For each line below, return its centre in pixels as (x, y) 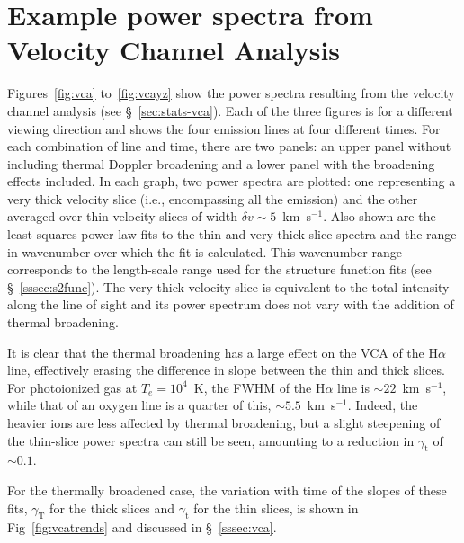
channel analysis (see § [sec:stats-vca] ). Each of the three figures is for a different (230, 110)
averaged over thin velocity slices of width (123, 216)
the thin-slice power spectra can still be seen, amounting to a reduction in (211, 440)
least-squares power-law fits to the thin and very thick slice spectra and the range (232, 234)
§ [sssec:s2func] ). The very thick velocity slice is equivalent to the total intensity (228, 286)
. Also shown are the (379, 216)
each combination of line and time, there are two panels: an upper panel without (229, 146)
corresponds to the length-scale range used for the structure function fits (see (219, 269)
